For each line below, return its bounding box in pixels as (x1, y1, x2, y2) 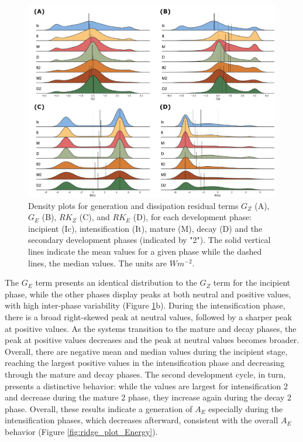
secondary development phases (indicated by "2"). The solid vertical (28, 234, 271, 246)
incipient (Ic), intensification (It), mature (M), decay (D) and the (28, 222, 263, 234)
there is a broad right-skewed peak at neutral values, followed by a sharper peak (5, 311, 292, 323)
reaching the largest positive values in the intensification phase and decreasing (5, 357, 285, 369)
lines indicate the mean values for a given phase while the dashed (28, 245, 262, 258)
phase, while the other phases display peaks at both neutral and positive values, (5, 287, 291, 300)
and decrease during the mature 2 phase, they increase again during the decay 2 (5, 391, 292, 403)
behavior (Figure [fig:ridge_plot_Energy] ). (5, 425, 158, 437)
